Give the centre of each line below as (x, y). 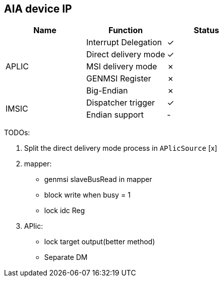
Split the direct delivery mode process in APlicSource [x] (121, 148)
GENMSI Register (119, 79)
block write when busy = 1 (87, 195)
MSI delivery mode (122, 67)
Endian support (115, 115)
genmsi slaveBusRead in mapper (98, 179)
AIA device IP (38, 9)
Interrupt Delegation (124, 42)
